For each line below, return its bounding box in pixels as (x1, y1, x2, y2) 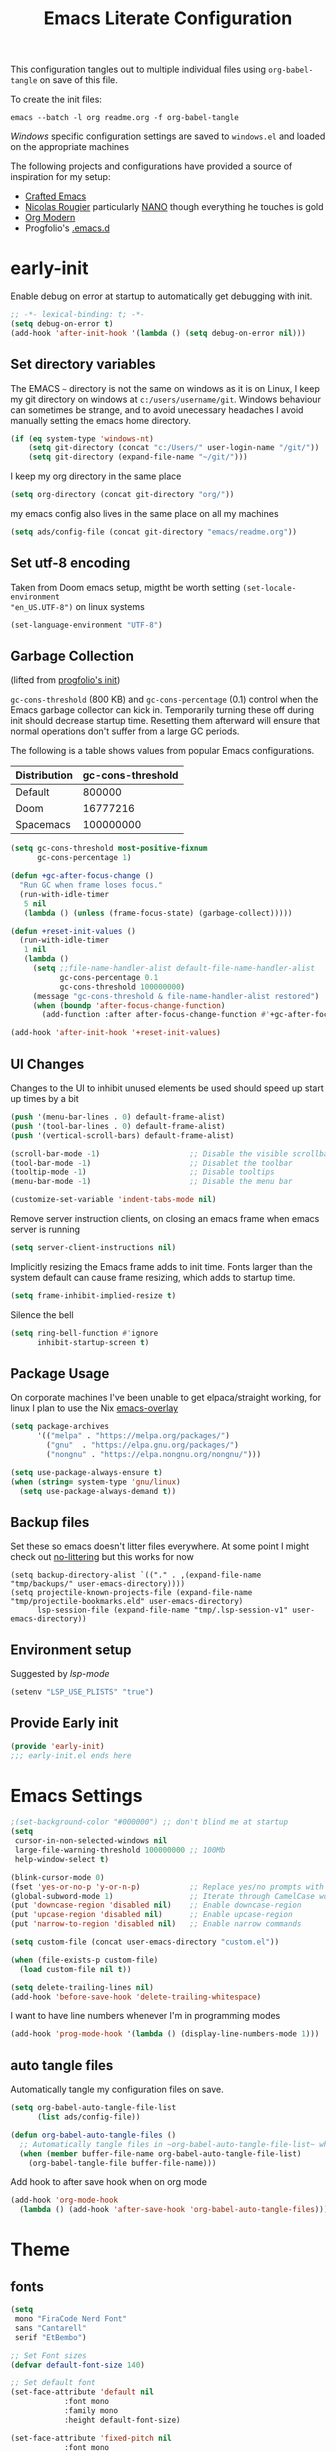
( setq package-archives (10, 1422, 110, 1432)
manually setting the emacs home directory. (10, 414, 192, 426)
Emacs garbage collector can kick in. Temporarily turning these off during (10, 704, 315, 716)
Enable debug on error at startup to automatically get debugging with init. (10, 290, 313, 302)
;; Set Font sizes (10, 2350, 87, 2361)
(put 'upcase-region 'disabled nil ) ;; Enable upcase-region (10, 1910, 293, 1920)
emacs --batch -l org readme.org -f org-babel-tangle (10, 113, 240, 123)
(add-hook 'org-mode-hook (10, 2195, 118, 2206)
